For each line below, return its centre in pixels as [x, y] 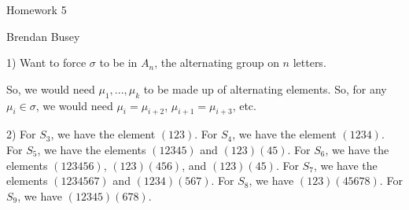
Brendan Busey [43, 36]
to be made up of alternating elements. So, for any [265, 88]
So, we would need [51, 88]
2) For [21, 134]
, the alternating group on [217, 63]
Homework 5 [37, 9]
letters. [310, 63]
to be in [118, 63]
